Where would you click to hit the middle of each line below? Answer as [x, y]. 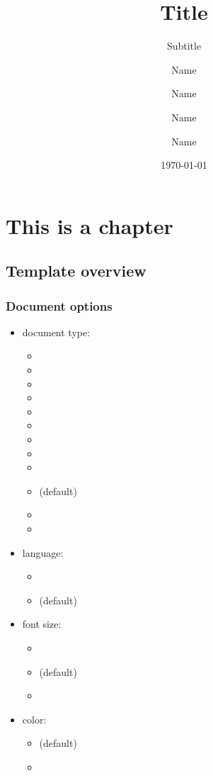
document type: [56, 332]
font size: [42, 624]
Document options [59, 305]
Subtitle [184, 46]
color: [34, 719]
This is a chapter [90, 225]
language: [43, 552]
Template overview [76, 271]
